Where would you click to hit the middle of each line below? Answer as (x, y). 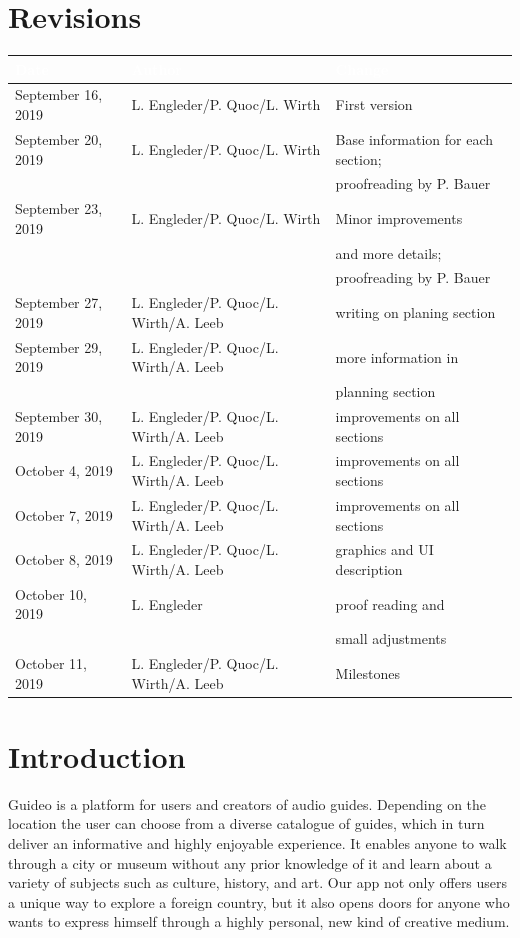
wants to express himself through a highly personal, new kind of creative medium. (259, 921)
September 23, (59, 208)
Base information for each (414, 138)
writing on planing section (415, 312)
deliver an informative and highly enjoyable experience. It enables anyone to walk (257, 843)
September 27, (59, 302)
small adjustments (391, 638)
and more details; (388, 252)
